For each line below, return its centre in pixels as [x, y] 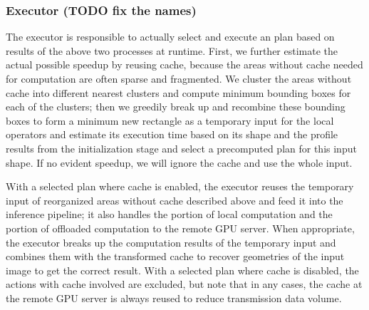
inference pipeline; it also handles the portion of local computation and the [169, 214]
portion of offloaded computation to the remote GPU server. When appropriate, [180, 228]
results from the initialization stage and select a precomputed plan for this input [181, 148]
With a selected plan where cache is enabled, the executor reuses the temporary [180, 186]
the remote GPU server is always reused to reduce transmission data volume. [174, 298]
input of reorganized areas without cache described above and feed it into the [175, 200]
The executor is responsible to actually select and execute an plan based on [170, 37]
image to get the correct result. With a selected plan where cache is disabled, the [182, 270]
